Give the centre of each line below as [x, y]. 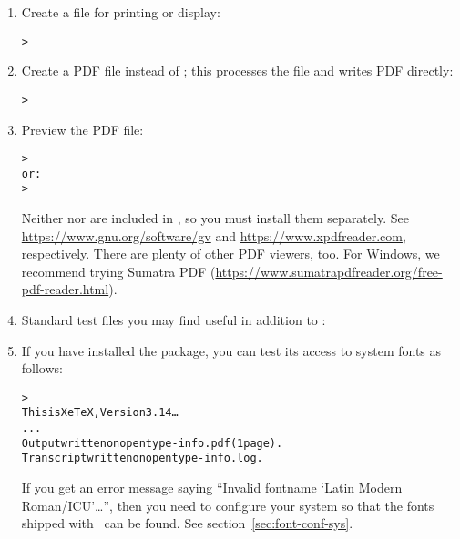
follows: [42, 368]
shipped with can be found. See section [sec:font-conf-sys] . [187, 523]
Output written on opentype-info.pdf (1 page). [152, 443]
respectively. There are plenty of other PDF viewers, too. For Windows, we [230, 254]
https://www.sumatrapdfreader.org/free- [329, 271]
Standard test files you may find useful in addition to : [174, 320]
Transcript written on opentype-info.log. [142, 458]
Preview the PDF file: [82, 129]
